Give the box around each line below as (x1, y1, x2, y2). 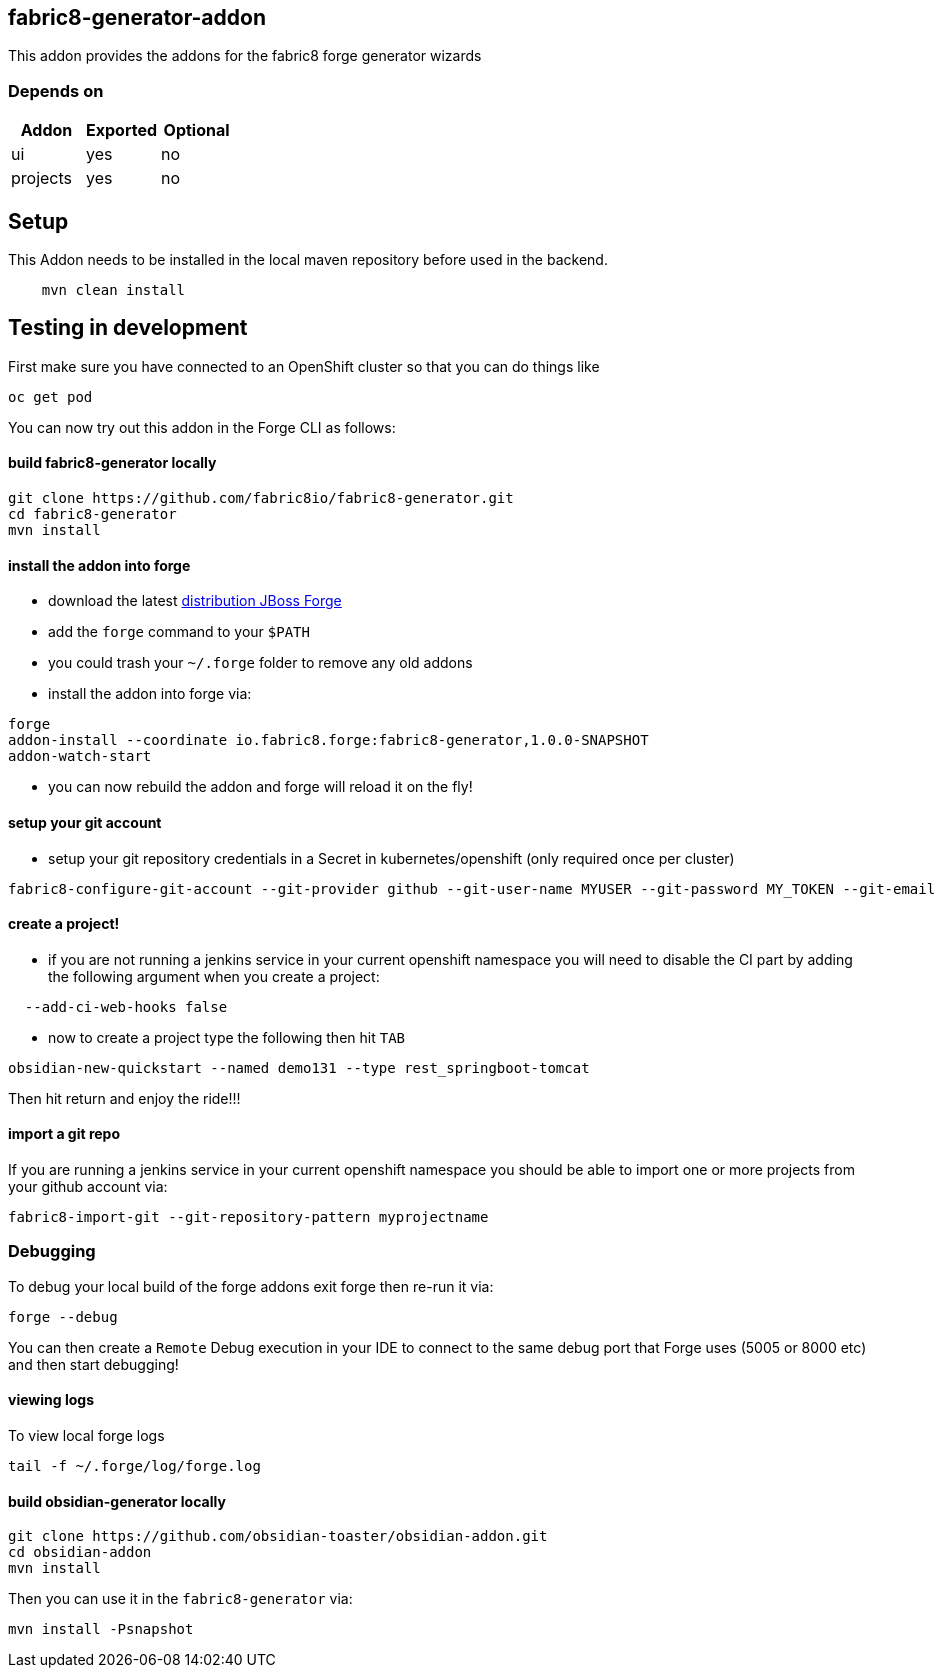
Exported (86, 120, 158, 141)
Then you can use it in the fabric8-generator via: (8, 1590, 353, 1608)
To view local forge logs (8, 1426, 165, 1444)
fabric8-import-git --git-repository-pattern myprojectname (8, 1208, 489, 1225)
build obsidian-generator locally (8, 1492, 226, 1510)
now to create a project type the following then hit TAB (48, 1028, 405, 1046)
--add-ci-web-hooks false (24, 998, 228, 1015)
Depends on (8, 80, 104, 101)
